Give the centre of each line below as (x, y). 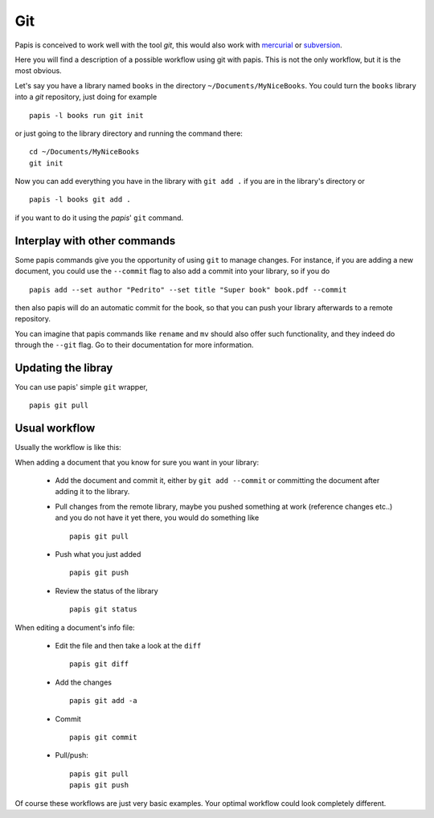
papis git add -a (103, 701)
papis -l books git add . (80, 200)
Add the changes (84, 682)
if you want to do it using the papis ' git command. (99, 218)
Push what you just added (98, 554)
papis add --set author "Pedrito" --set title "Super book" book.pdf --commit (188, 290)
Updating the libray (64, 368)
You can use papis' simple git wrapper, (81, 387)
